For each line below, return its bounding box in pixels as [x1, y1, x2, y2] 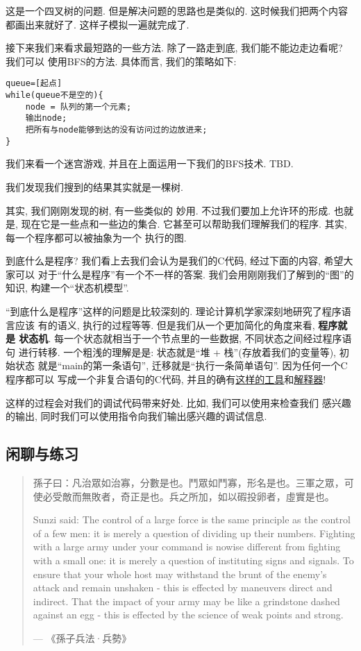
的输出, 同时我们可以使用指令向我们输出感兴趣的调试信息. [6, 409, 267, 423]
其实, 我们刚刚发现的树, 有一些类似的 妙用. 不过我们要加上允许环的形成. [6, 203, 331, 217]
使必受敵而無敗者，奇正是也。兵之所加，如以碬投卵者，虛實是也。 [33, 489, 335, 503]
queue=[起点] [6, 78, 62, 89]
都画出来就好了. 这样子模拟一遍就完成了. [6, 17, 190, 31]
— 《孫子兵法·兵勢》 [33, 630, 132, 645]
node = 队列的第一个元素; [25, 101, 132, 112]
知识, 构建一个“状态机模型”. [6, 280, 129, 295]
